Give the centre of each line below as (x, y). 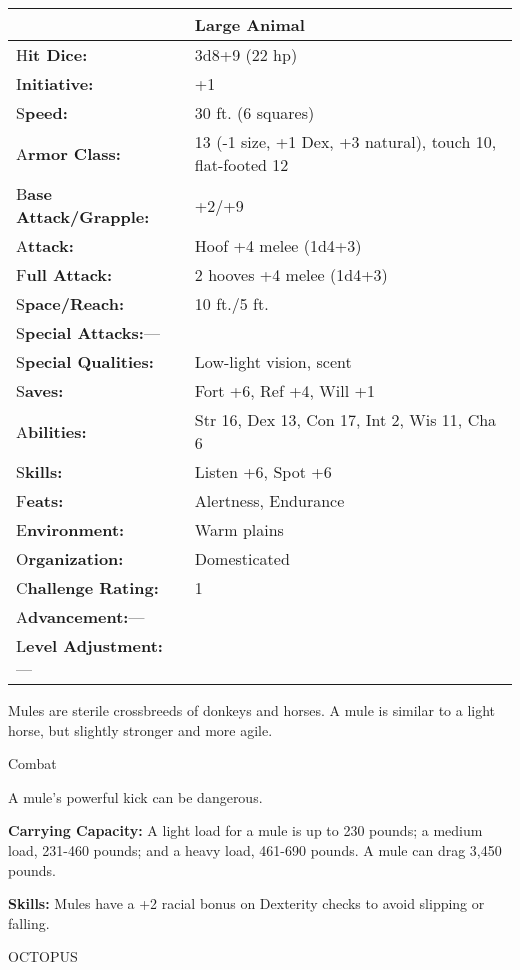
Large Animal (249, 24)
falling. (29, 922)
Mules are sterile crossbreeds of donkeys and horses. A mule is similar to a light (252, 710)
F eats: (40, 500)
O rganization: (70, 558)
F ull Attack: (64, 274)
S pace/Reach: (70, 303)
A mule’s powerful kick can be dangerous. (135, 796)
